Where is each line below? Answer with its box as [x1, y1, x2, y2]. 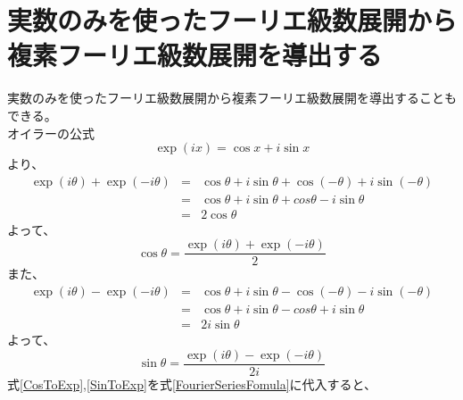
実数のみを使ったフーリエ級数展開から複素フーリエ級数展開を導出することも [7, 88, 457, 107]
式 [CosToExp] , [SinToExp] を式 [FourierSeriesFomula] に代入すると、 [7, 374, 377, 393]
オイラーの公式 [7, 123, 95, 142]
